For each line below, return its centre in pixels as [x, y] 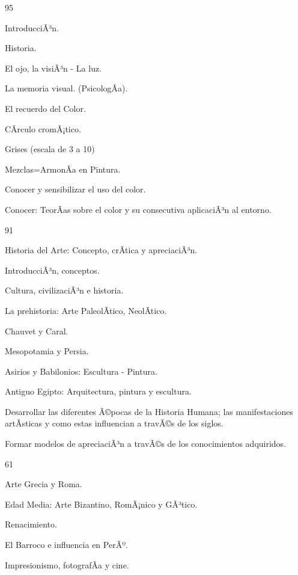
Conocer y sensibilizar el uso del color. [75, 189]
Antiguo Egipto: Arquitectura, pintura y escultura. [98, 391]
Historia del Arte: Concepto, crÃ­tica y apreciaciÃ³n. [101, 250]
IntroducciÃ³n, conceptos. [52, 270]
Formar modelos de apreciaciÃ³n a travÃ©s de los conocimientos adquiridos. [146, 444]
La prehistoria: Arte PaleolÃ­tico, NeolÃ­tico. [86, 310]
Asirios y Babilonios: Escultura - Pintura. [81, 371]
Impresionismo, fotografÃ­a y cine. [67, 564]
